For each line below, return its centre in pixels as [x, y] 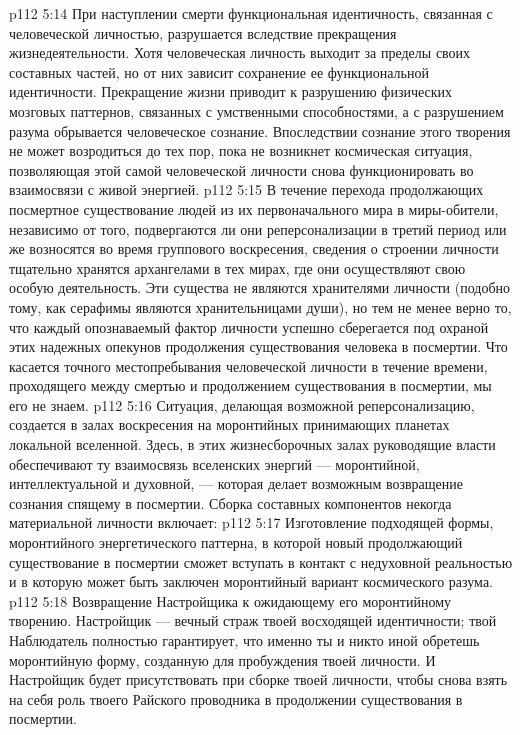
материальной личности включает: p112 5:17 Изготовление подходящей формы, [251, 522]
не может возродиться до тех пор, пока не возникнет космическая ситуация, [241, 150]
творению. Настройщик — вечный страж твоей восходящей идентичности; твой [253, 620]
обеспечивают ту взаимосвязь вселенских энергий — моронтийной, [214, 463]
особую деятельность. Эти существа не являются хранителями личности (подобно [260, 287]
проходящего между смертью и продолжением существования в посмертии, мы [250, 385]
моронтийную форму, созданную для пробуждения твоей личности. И [222, 659]
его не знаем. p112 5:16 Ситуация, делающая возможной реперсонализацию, [242, 404]
